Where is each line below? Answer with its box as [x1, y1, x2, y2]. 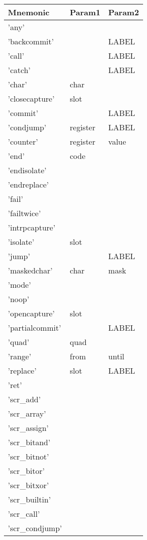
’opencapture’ [8, 308, 55, 319]
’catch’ [8, 64, 31, 76]
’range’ [8, 350, 32, 362]
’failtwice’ [8, 207, 41, 219]
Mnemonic [8, 6, 50, 18]
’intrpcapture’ [8, 222, 56, 233]
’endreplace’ [8, 179, 49, 190]
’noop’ [8, 293, 30, 305]
